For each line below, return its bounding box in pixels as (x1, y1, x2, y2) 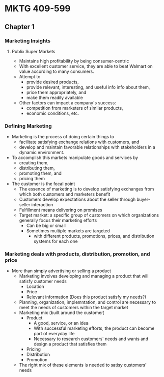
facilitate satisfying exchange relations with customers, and (19, 139, 139, 145)
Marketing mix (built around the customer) (19, 310, 105, 315)
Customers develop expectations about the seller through (19, 196, 136, 202)
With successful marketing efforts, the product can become (33, 325, 155, 331)
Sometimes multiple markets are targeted (26, 228, 110, 234)
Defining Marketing (4, 123, 52, 129)
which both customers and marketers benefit (19, 191, 110, 197)
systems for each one (33, 238, 78, 244)
